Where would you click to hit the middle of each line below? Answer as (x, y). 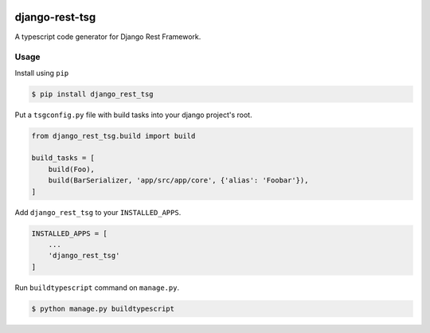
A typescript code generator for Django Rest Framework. (108, 37)
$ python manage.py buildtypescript (103, 308)
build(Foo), (72, 169)
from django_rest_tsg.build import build (113, 136)
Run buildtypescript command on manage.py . (97, 288)
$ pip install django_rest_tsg (93, 94)
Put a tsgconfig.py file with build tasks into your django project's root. (133, 115)
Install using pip (42, 72)
